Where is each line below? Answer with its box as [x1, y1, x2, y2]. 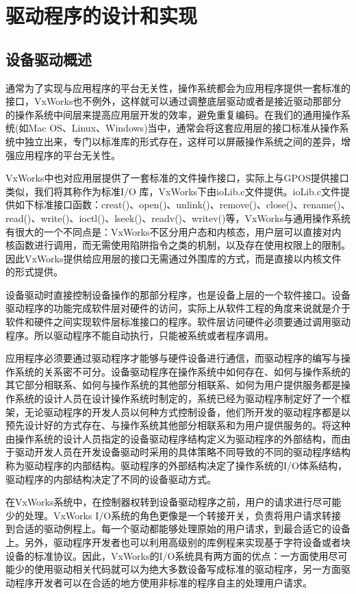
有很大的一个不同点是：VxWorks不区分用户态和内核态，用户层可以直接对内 [5, 224, 342, 238]
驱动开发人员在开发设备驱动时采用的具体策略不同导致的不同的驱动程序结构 [14, 445, 351, 459]
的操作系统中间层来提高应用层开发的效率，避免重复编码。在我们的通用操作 [5, 107, 341, 121]
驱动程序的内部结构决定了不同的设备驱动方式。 [5, 471, 216, 486]
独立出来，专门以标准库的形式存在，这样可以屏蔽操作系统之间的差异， [24, 134, 341, 148]
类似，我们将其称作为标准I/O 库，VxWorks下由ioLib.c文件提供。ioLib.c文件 [5, 184, 340, 198]
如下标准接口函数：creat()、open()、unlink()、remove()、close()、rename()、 [14, 197, 351, 212]
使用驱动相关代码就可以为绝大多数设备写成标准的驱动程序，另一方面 [34, 562, 341, 576]
